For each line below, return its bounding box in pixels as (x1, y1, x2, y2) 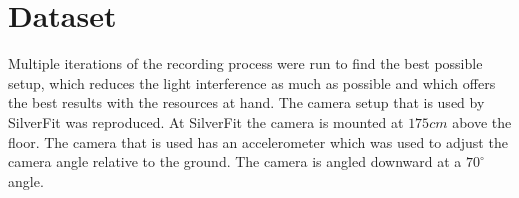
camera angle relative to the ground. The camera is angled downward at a (8, 151, 462, 172)
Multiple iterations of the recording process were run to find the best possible (8, 53, 483, 74)
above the (452, 111, 512, 132)
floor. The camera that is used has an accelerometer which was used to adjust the (8, 131, 508, 152)
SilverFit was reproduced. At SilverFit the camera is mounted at (8, 111, 404, 132)
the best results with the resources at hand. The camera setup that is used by (8, 92, 485, 113)
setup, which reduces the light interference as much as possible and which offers (8, 72, 496, 93)
